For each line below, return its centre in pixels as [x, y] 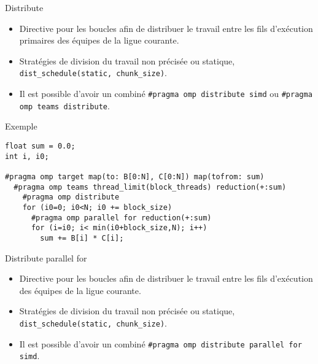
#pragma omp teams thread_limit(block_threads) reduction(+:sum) [150, 187]
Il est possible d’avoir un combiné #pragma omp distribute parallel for [161, 343]
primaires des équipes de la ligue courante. [99, 40]
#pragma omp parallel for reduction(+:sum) [121, 218]
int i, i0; [27, 156]
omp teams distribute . [64, 105]
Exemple [21, 126]
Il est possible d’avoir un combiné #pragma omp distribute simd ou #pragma [166, 94]
